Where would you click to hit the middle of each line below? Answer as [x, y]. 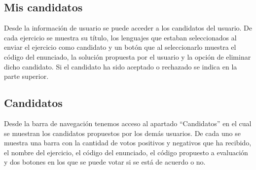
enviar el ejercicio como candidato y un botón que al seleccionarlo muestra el [120, 47]
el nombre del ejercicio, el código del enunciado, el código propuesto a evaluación [126, 152]
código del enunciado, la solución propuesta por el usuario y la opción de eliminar [128, 56]
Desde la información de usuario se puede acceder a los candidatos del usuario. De [128, 28]
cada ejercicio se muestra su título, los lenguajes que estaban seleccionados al [120, 37]
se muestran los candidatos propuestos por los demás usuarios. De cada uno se [122, 133]
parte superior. [26, 76]
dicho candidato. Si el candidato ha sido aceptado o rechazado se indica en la [121, 66]
